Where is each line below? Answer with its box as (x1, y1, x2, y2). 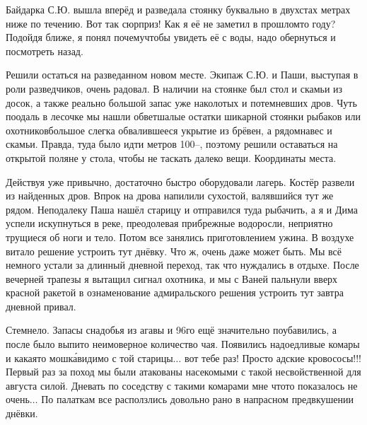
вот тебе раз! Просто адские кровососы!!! (184, 350, 362, 365)
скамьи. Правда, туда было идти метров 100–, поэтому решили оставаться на (6, 136, 338, 151)
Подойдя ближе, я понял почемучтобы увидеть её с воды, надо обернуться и (6, 30, 336, 45)
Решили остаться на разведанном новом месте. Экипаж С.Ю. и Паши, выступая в (6, 67, 359, 82)
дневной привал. (6, 298, 76, 313)
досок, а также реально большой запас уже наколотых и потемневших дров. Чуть (6, 95, 357, 110)
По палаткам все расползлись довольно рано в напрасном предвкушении (41, 392, 354, 407)
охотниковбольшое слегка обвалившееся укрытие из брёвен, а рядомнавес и (6, 122, 332, 137)
